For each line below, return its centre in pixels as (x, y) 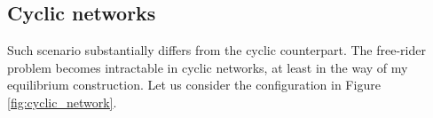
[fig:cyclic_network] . (62, 102)
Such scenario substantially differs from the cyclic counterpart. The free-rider (216, 50)
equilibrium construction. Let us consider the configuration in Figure (194, 85)
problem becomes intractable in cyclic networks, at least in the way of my (208, 67)
